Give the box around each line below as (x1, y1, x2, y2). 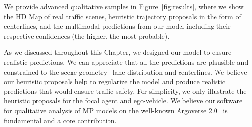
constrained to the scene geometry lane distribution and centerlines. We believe (4, 66, 247, 77)
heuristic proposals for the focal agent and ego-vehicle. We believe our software (4, 95, 243, 106)
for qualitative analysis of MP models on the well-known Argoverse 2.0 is (4, 105, 228, 115)
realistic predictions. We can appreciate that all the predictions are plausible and (4, 56, 249, 67)
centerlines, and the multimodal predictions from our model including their (4, 21, 231, 31)
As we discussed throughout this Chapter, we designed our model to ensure (4, 47, 232, 57)
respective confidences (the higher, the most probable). (4, 30, 170, 41)
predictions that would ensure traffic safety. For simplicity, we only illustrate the (4, 85, 247, 96)
